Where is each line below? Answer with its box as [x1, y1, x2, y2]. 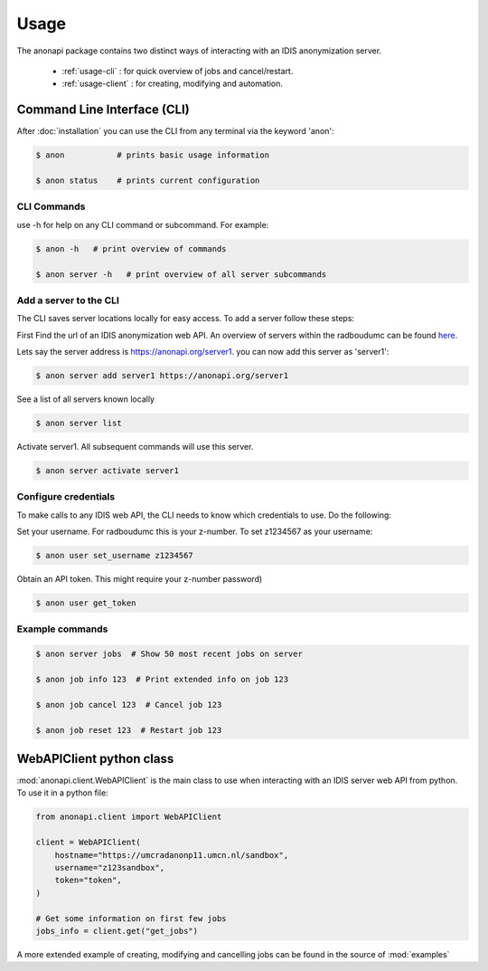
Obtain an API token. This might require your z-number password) [16, 574, 263, 585]
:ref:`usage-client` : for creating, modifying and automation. [61, 78, 284, 90]
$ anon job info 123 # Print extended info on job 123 [35, 674, 289, 684]
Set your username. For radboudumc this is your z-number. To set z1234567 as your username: [16, 526, 373, 538]
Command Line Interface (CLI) [16, 102, 190, 118]
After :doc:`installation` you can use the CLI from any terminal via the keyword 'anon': [16, 126, 334, 137]
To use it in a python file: [16, 787, 108, 798]
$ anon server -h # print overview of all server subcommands [35, 269, 327, 280]
